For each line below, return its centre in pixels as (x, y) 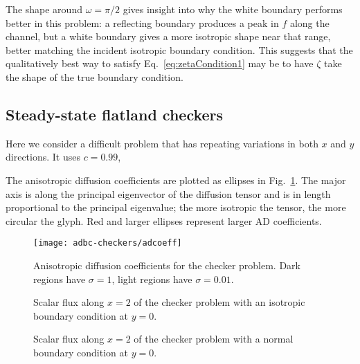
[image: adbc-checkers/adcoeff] (108, 243)
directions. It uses (43, 157)
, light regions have (152, 279)
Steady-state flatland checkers (115, 114)
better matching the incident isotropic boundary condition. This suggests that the (179, 49)
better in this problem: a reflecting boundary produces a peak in (142, 22)
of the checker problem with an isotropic (219, 302)
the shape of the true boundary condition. (94, 76)
